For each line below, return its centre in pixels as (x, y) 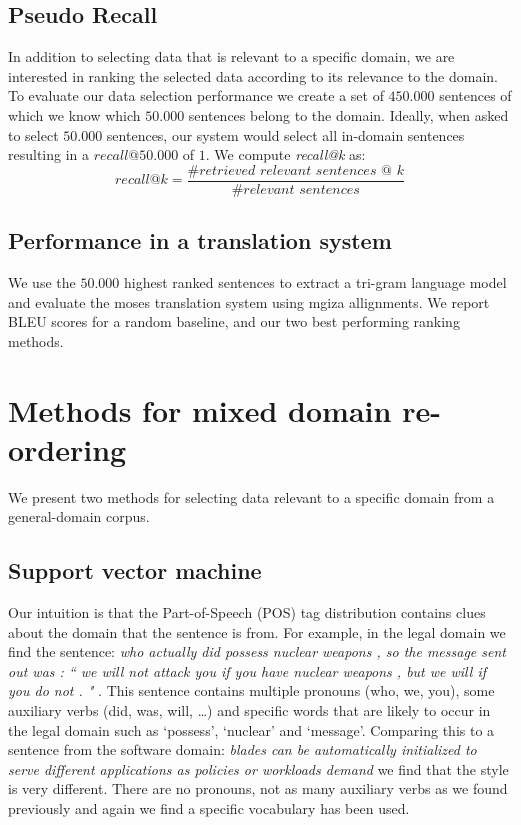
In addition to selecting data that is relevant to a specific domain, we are (231, 56)
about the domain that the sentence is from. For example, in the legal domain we (257, 631)
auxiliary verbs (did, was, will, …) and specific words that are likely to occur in (249, 710)
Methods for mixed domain (200, 409)
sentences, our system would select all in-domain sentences (285, 134)
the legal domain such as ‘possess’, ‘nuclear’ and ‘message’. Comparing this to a (251, 729)
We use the (42, 282)
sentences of (475, 95)
